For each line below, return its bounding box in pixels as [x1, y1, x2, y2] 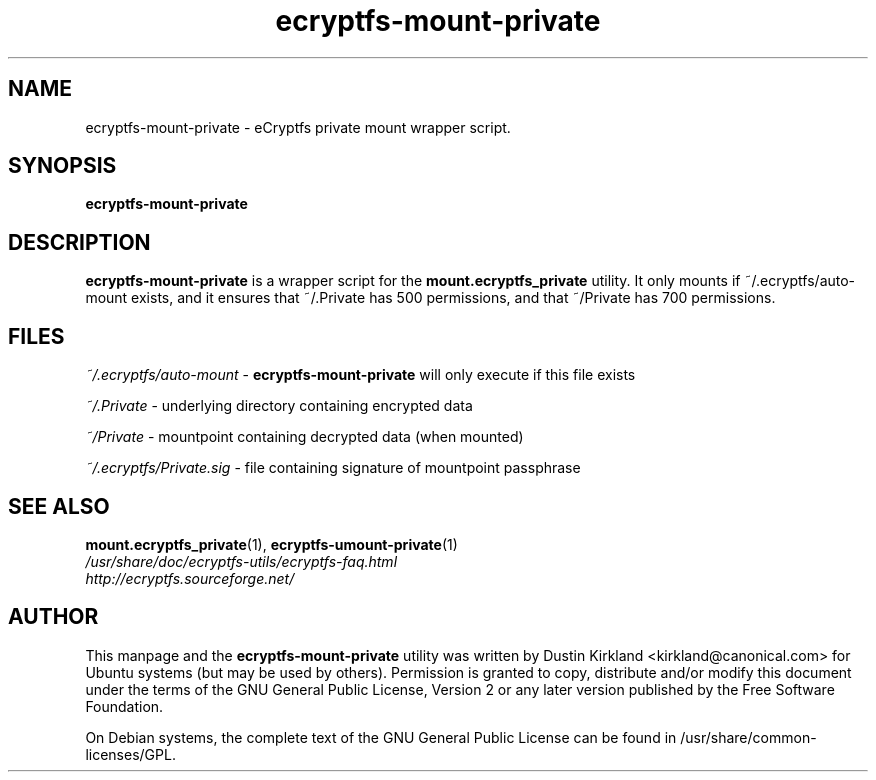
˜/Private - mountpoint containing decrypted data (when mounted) [85, 428, 524, 446]
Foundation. [85, 697, 164, 715]
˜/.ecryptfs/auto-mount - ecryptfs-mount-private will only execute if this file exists [85, 366, 636, 384]
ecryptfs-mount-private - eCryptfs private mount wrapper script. [85, 118, 511, 136]
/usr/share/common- [680, 728, 817, 746]
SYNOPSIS [8, 153, 117, 179]
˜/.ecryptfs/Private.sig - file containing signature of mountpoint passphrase [85, 459, 581, 477]
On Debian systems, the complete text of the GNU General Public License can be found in [85, 728, 677, 746]
